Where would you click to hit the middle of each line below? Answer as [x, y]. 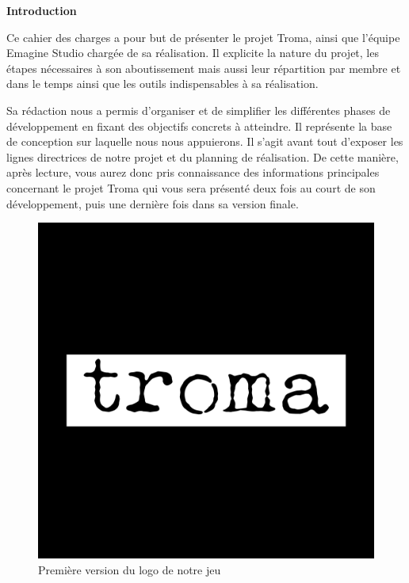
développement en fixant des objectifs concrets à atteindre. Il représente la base [199, 126]
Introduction [42, 10]
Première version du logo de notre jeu [130, 569]
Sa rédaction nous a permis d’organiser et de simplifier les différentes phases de [199, 110]
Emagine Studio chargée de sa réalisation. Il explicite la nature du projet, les [193, 53]
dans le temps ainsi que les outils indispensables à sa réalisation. [162, 84]
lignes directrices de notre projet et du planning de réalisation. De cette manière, [203, 156]
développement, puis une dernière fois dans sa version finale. [153, 203]
